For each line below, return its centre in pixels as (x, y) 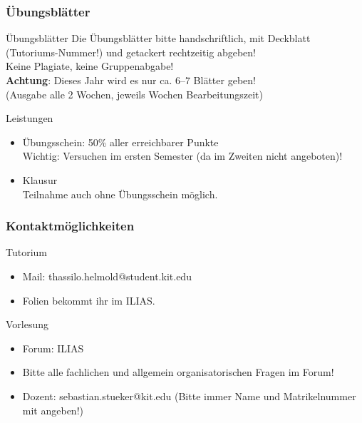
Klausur (40, 179)
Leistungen (30, 118)
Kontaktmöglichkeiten (70, 226)
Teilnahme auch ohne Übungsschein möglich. (120, 194)
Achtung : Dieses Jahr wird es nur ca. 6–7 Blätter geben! (131, 80)
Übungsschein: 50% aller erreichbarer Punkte (120, 142)
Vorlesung (27, 324)
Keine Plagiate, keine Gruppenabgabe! (90, 66)
